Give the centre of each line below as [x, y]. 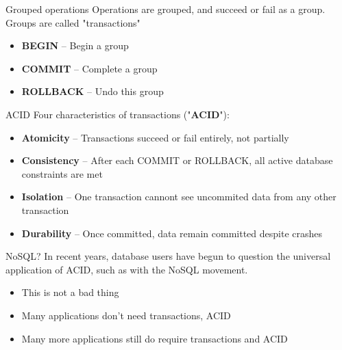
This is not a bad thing [70, 292]
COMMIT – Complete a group [89, 68]
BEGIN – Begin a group [75, 45]
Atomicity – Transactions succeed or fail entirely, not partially [155, 137]
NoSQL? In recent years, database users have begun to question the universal [168, 256]
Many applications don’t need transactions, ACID [126, 315]
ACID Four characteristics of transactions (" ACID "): [118, 114]
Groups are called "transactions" [73, 22]
